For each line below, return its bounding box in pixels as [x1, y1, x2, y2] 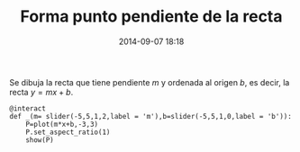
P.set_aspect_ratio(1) [25, 128, 111, 137]
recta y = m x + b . [9, 86, 74, 97]
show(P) [25, 135, 54, 145]
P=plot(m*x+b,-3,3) [25, 120, 99, 129]
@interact [9, 103, 47, 113]
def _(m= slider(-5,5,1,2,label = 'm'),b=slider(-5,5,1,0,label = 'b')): [9, 112, 293, 121]
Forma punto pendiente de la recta [20, 6, 283, 27]
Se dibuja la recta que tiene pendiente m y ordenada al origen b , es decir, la [9, 76, 290, 87]
